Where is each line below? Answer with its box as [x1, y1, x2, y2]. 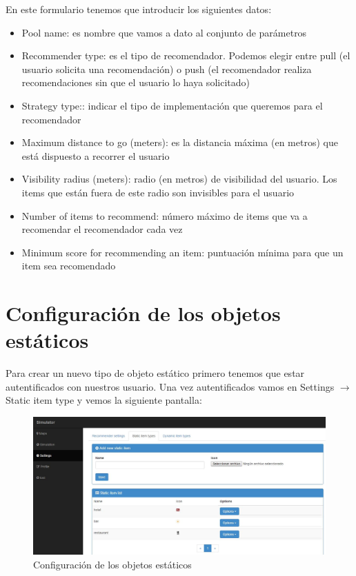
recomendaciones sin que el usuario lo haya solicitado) [21, 75, 250, 90]
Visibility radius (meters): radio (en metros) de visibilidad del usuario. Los [21, 172, 337, 186]
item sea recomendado [21, 258, 116, 273]
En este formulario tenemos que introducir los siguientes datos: [6, 2, 272, 16]
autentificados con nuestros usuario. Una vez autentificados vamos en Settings [6, 379, 335, 393]
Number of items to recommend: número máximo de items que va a [21, 208, 308, 223]
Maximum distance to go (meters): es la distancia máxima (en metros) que [21, 135, 338, 150]
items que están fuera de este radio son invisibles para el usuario [21, 185, 295, 199]
